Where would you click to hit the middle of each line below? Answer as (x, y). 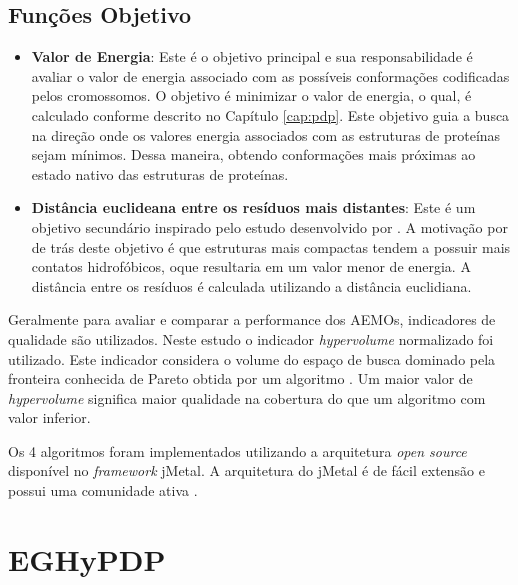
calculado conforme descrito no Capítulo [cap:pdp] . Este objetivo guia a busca (270, 114)
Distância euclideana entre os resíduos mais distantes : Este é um (253, 207)
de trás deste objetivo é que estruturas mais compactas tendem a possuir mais (271, 246)
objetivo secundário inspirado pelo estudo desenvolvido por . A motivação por (269, 226)
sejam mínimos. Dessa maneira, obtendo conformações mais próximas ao (253, 154)
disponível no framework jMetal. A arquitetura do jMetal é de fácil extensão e (246, 470)
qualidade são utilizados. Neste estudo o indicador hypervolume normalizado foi (251, 338)
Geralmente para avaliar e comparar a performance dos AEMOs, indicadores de (252, 319)
